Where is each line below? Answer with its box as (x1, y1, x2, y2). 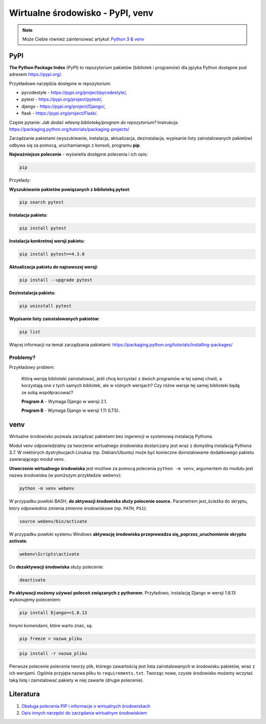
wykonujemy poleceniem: (9, 597, 61, 603)
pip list (19, 329, 41, 335)
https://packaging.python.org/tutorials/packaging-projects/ (9, 126, 130, 132)
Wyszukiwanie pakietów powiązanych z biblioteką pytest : (9, 186, 131, 192)
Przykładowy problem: (9, 364, 55, 370)
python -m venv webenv (19, 485, 74, 491)
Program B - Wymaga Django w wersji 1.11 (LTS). (21, 407, 120, 413)
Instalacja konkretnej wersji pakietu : (9, 238, 85, 244)
